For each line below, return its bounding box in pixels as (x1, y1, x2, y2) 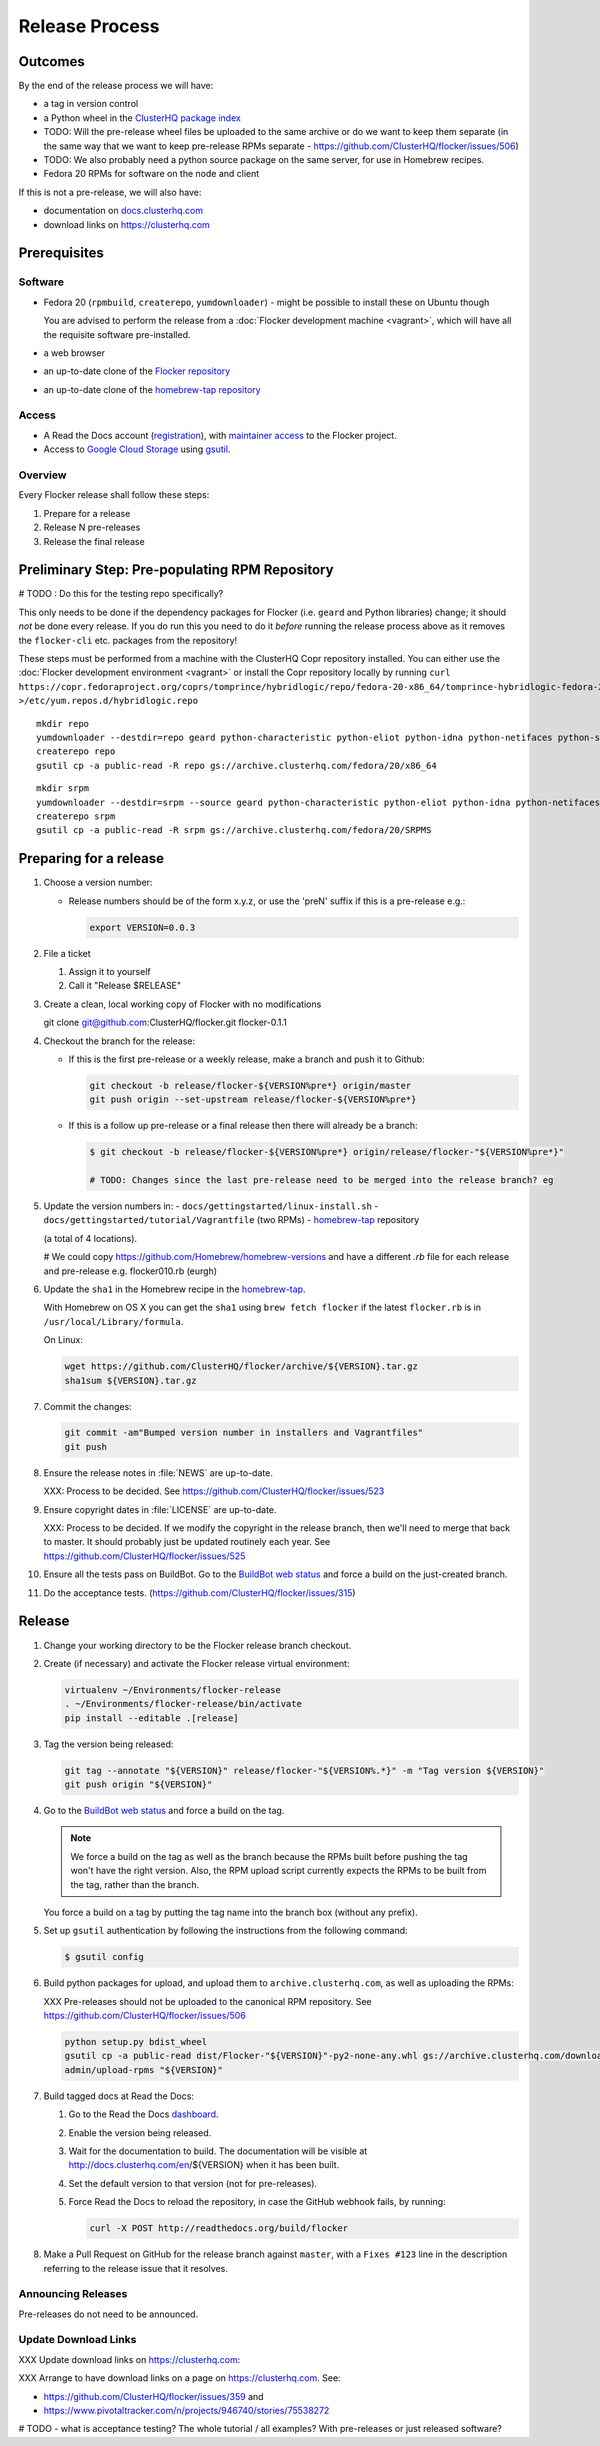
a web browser (43, 346, 105, 359)
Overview (18, 468, 67, 482)
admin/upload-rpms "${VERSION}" (64, 2064, 224, 2075)
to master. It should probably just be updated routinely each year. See (43, 1536, 331, 1548)
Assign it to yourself (68, 965, 151, 977)
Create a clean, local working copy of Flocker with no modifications (43, 998, 322, 1010)
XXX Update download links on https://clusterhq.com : (18, 2353, 241, 2365)
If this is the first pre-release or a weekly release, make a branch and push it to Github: (68, 1053, 425, 1065)
